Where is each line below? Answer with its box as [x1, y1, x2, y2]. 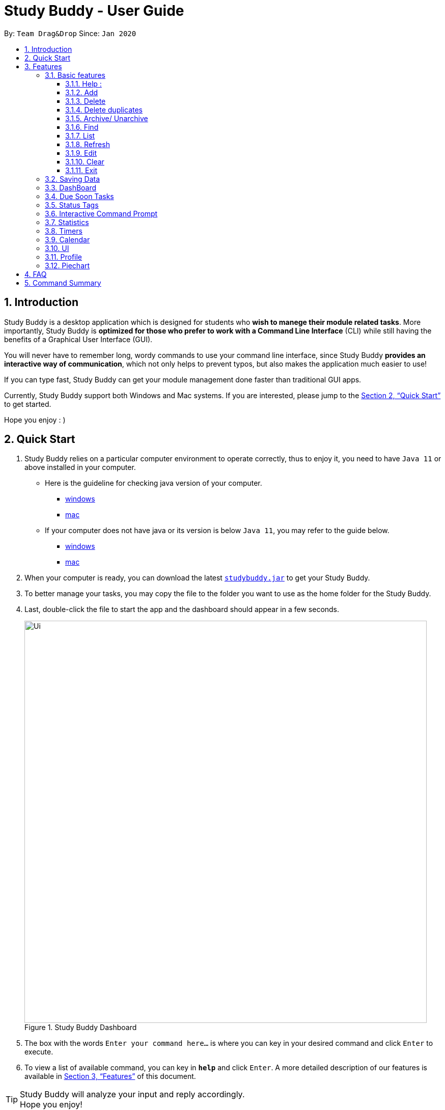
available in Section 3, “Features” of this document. [24, 1072, 196, 1081]
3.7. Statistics [45, 217, 89, 227]
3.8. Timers [45, 226, 82, 235]
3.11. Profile [45, 252, 82, 261]
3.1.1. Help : [65, 79, 102, 88]
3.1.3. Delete [65, 96, 106, 105]
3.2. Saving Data [45, 174, 100, 183]
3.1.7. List [65, 131, 95, 140]
